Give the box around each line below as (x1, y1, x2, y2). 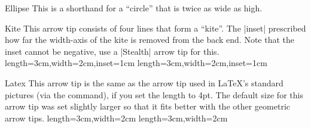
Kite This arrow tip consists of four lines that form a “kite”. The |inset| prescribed (5, 21, 306, 34)
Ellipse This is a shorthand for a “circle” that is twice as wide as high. (5, 2, 263, 14)
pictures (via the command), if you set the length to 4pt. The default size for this (5, 88, 303, 101)
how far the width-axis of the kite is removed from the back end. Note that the (5, 33, 295, 46)
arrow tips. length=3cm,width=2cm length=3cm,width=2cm (5, 111, 228, 124)
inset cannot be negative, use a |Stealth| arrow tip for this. (5, 45, 219, 57)
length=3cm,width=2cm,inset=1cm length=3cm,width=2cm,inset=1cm (5, 57, 267, 69)
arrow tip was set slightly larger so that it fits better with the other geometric (5, 100, 291, 113)
